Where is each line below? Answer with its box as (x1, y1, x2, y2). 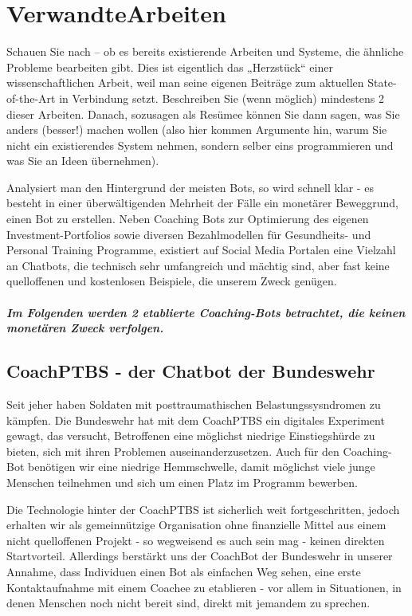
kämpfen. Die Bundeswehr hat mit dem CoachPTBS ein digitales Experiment (6, 411, 385, 428)
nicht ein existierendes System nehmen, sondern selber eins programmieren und (6, 136, 394, 153)
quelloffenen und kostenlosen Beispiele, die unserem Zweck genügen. (6, 273, 337, 289)
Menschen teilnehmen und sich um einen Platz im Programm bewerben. (6, 473, 358, 490)
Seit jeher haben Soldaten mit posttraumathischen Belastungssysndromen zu (6, 396, 381, 413)
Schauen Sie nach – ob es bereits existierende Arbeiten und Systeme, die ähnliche (6, 43, 404, 60)
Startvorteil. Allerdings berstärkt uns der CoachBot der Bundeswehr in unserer (6, 547, 393, 564)
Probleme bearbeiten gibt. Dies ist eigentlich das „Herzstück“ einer (6, 58, 333, 75)
